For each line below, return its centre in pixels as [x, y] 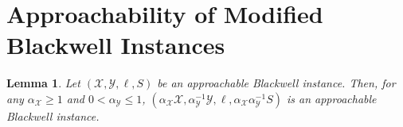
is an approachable [331, 98]
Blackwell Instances [116, 45]
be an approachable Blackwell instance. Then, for [276, 83]
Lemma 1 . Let [43, 83]
